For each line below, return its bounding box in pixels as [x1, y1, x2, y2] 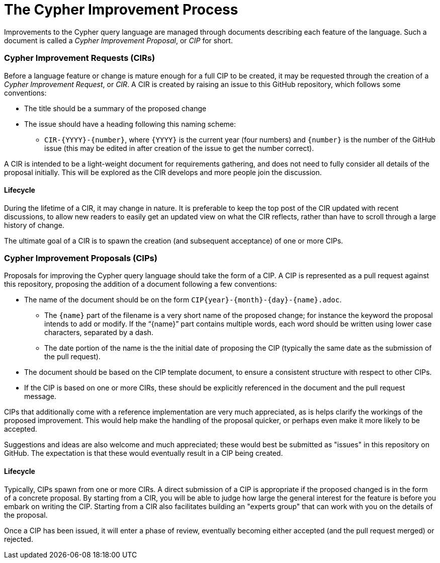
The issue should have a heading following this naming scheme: [24, 119, 236, 128]
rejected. [4, 534, 33, 543]
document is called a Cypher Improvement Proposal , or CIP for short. [4, 36, 233, 45]
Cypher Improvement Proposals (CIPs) [4, 253, 157, 264]
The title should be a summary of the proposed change [24, 104, 207, 113]
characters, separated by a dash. [44, 328, 153, 337]
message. [24, 392, 56, 401]
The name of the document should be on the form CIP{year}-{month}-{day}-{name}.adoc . [24, 295, 342, 304]
